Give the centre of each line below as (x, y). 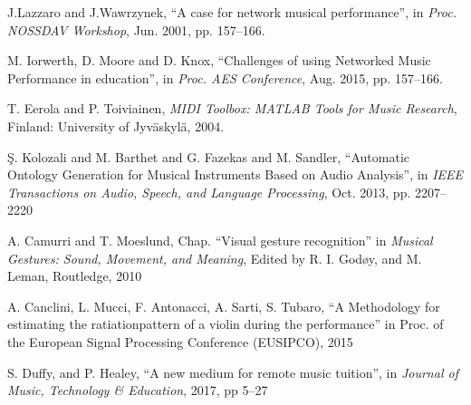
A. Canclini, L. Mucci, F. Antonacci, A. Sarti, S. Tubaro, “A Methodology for (224, 306)
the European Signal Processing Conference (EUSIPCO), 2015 (180, 341)
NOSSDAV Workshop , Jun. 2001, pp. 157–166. (136, 29)
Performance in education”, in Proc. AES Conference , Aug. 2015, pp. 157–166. (225, 77)
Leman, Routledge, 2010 (75, 276)
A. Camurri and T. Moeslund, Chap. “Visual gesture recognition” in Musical (220, 240)
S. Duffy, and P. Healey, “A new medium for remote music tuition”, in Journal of (233, 372)
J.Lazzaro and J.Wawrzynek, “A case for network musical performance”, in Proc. (232, 12)
